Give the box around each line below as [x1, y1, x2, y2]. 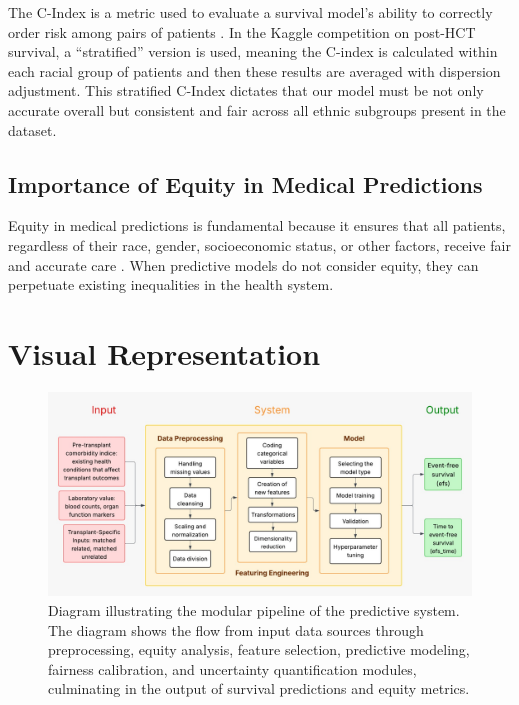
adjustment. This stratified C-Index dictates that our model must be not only [8, 80, 484, 101]
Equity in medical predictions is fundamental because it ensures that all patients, [8, 215, 506, 236]
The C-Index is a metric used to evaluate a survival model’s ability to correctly [8, 2, 493, 22]
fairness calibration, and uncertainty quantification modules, [48, 658, 417, 679]
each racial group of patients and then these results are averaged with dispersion [8, 60, 501, 81]
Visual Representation [8, 332, 321, 373]
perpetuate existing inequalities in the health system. [8, 274, 334, 295]
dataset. [8, 119, 57, 140]
